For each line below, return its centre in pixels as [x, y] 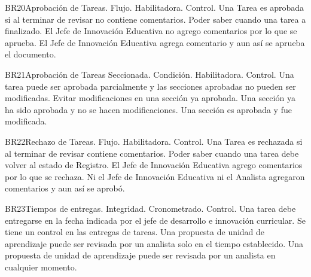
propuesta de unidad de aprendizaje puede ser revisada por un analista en [140, 255]
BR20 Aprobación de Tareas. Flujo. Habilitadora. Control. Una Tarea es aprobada [154, 7]
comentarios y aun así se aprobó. [65, 188]
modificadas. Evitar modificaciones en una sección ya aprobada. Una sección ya [150, 98]
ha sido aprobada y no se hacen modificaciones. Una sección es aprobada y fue [148, 109]
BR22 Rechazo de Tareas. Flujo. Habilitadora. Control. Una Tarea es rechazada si [154, 141]
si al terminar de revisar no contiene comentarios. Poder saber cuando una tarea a [155, 19]
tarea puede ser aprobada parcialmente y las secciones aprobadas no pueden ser [150, 86]
